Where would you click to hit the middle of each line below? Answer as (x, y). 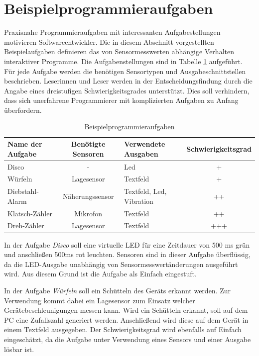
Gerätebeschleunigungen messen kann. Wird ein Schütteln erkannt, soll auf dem (126, 310)
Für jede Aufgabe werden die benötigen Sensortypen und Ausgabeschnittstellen (125, 71)
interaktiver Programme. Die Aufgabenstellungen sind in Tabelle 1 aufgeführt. (123, 61)
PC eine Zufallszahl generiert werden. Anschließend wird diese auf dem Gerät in (126, 319)
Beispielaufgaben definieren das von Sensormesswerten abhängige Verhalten (119, 51)
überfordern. (23, 110)
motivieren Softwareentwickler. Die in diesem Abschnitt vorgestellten (109, 42)
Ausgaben (141, 153)
